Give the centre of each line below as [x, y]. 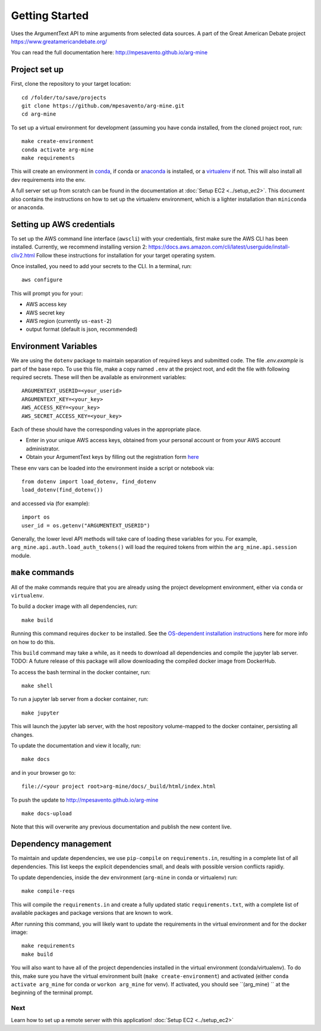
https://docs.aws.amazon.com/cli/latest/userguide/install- [219, 247]
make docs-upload [47, 813]
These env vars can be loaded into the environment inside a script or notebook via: [113, 468]
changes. [22, 735]
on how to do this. [33, 642]
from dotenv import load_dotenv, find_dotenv [89, 482]
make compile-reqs [48, 891]
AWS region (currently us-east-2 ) [69, 321]
